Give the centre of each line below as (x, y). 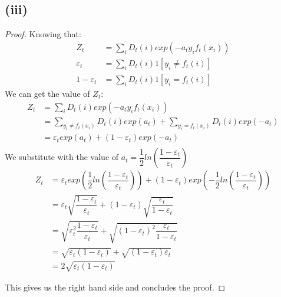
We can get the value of (47, 93)
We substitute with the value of (62, 157)
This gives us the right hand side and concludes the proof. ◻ (115, 287)
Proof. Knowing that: (43, 34)
